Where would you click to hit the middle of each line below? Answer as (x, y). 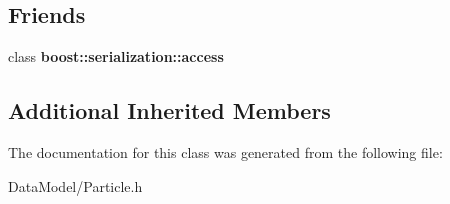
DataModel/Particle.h (75, 185)
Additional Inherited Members (169, 110)
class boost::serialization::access (116, 56)
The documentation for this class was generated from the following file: (225, 152)
